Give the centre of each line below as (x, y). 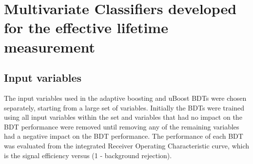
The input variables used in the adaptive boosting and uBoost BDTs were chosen (125, 98)
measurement (49, 46)
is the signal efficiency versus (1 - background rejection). (88, 155)
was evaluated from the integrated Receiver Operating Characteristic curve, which (127, 145)
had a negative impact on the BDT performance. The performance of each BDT (124, 136)
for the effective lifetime (86, 27)
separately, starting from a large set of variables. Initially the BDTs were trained (124, 107)
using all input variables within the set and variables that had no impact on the (123, 117)
